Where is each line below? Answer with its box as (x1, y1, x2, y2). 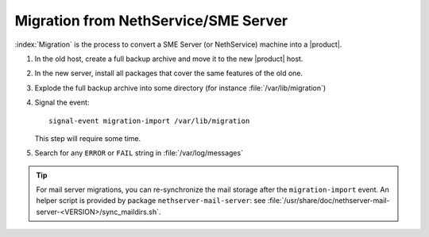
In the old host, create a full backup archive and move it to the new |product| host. (34, 54, 303, 63)
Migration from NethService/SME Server (14, 12, 288, 29)
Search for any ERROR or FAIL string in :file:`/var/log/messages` (34, 148, 244, 158)
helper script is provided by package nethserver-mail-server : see (36, 196, 266, 205)
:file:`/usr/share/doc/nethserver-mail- (267, 196, 390, 205)
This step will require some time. (34, 133, 141, 143)
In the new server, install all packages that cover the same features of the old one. (34, 68, 303, 78)
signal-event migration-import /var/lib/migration (48, 116, 250, 125)
